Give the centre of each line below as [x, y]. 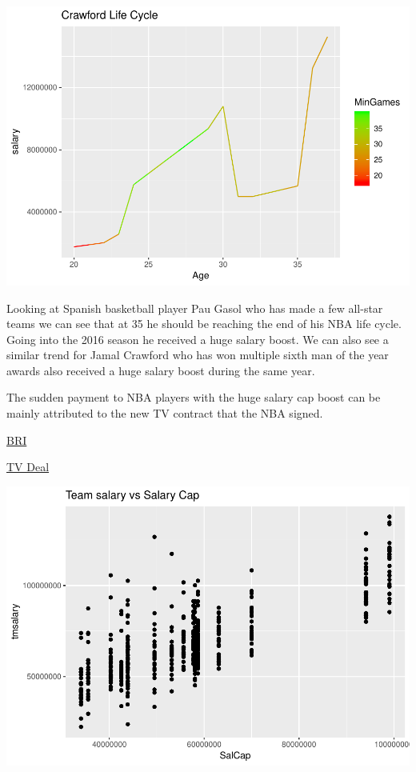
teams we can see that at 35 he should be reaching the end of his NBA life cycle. [204, 324]
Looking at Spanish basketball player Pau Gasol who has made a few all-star [195, 308]
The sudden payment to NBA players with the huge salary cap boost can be [194, 397]
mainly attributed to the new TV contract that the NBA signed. [165, 413]
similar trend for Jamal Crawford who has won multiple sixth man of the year [198, 355]
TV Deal [28, 467]
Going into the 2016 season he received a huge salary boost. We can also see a [198, 339]
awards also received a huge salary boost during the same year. [161, 370]
